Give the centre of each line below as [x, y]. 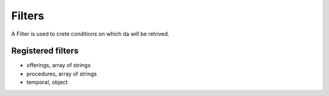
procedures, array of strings [62, 74]
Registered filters [45, 51]
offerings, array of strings [58, 65]
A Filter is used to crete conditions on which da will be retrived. [90, 34]
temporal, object [47, 82]
